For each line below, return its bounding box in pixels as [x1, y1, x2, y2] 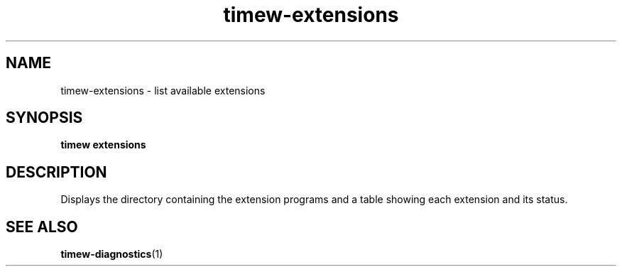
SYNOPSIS [6, 109, 83, 127]
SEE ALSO [6, 217, 78, 236]
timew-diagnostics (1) [60, 248, 163, 261]
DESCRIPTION [6, 163, 107, 181]
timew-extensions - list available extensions [60, 84, 266, 97]
